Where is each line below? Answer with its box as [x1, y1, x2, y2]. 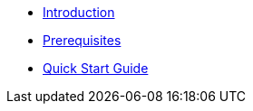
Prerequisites [43, 32, 122, 48]
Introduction [43, 5, 115, 20]
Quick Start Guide [43, 60, 149, 76]
